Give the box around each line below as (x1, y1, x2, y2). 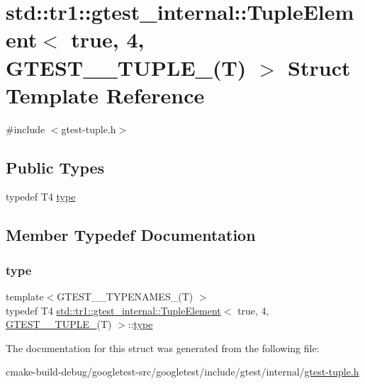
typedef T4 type (6, 189, 76, 204)
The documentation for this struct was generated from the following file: (6, 340, 320, 355)
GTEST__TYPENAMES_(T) (57, 289, 193, 304)
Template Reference (6, 80, 205, 109)
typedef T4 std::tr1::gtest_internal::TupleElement (6, 303, 221, 317)
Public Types (6, 156, 105, 178)
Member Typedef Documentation (6, 224, 256, 246)
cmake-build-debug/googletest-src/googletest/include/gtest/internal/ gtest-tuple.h (6, 364, 359, 379)
